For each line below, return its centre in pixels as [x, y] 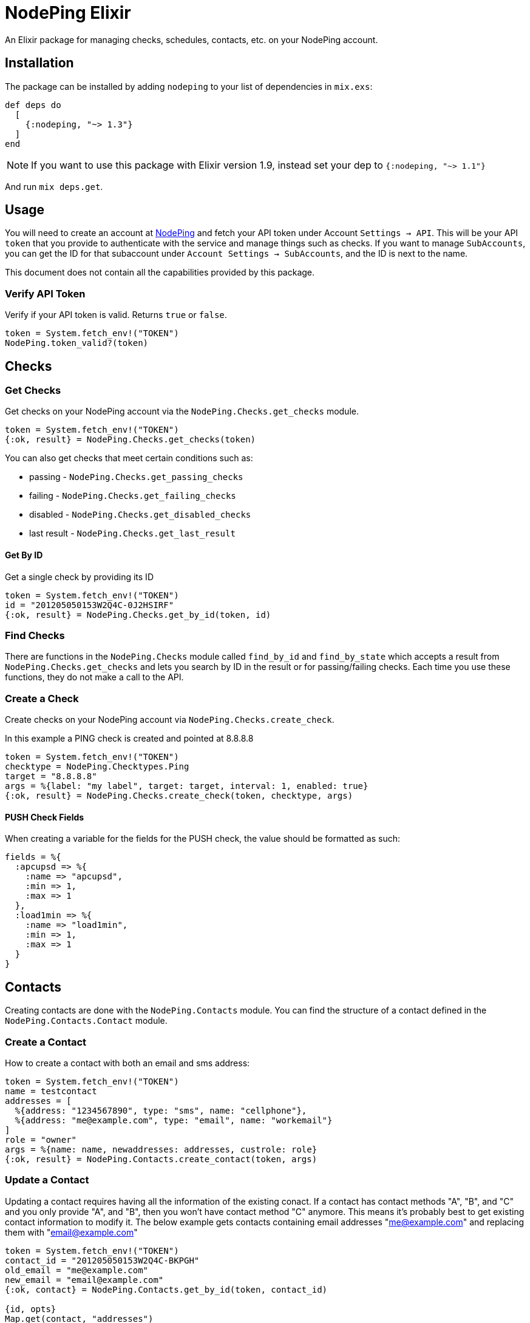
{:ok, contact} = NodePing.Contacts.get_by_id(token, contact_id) [166, 1289]
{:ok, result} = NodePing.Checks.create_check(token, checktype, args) [179, 796]
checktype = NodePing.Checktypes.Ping [97, 767]
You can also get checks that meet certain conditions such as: [129, 458]
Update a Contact [47, 1180]
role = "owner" [41, 1139]
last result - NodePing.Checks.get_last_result [132, 533]
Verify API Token [45, 293]
